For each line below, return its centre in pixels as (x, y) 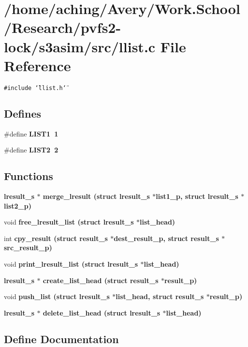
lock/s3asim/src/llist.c (80, 46)
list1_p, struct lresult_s (197, 196)
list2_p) (18, 205)
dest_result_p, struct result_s (166, 238)
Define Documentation (61, 339)
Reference (37, 65)
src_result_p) (28, 248)
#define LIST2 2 (31, 150)
